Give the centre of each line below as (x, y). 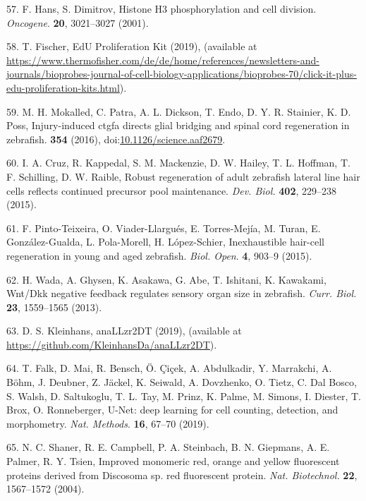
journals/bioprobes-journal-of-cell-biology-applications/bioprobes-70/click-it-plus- (182, 74)
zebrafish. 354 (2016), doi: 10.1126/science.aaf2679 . (116, 139)
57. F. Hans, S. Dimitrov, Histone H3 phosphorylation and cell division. (161, 8)
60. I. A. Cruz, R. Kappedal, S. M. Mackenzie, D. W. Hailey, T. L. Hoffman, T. (178, 163)
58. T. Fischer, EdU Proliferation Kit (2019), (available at (132, 46)
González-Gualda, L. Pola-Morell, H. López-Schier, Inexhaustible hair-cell (165, 242)
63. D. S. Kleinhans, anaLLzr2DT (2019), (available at (124, 331)
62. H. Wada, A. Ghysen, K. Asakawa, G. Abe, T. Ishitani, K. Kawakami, (166, 279)
